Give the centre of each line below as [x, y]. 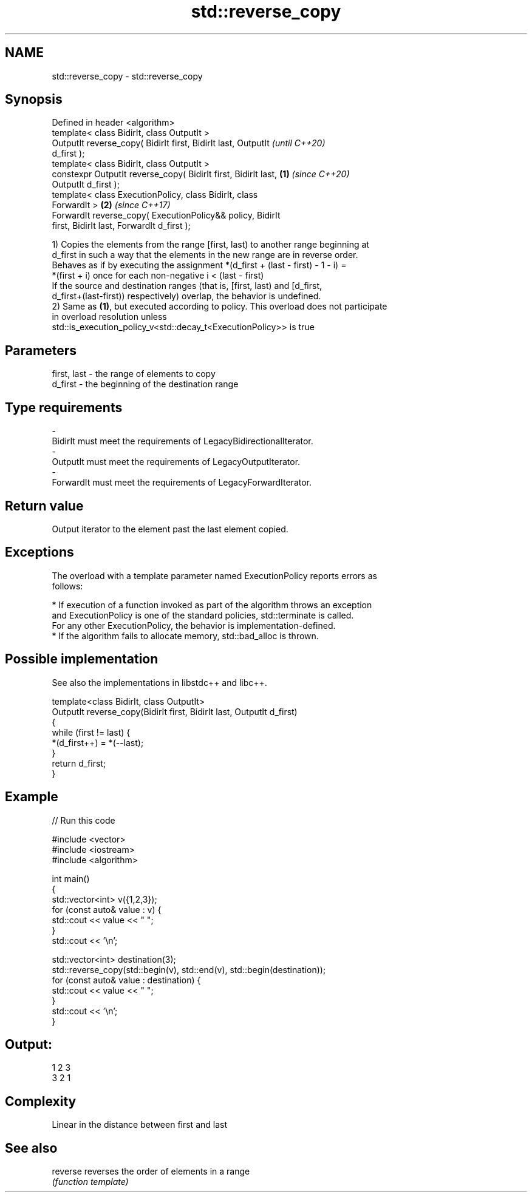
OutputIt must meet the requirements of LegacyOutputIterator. [176, 462]
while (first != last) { [91, 732]
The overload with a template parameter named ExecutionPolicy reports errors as [214, 575]
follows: [67, 586]
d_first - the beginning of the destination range [145, 384]
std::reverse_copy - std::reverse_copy [127, 76]
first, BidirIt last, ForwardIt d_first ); [121, 226]
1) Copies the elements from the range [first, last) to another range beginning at [210, 245]
